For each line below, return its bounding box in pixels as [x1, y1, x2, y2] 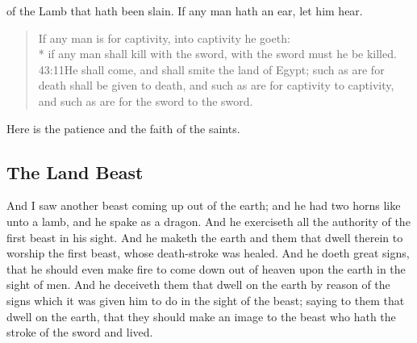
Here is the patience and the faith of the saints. [6, 119, 240, 136]
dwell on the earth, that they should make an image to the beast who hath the [6, 307, 396, 324]
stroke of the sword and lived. [6, 324, 153, 341]
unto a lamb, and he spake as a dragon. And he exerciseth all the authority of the [6, 212, 411, 229]
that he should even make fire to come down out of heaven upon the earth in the [6, 260, 406, 277]
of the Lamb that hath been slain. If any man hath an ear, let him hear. [6, 2, 363, 19]
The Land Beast [6, 159, 144, 184]
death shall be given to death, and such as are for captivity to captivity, [38, 77, 394, 94]
